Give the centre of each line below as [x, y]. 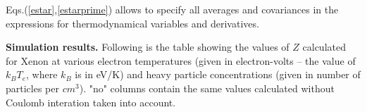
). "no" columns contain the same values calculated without [207, 88]
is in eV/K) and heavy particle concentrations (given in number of [218, 74]
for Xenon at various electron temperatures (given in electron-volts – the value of [181, 60]
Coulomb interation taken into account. [91, 102]
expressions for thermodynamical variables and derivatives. [132, 23]
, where [42, 74]
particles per [32, 88]
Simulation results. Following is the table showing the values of [148, 47]
